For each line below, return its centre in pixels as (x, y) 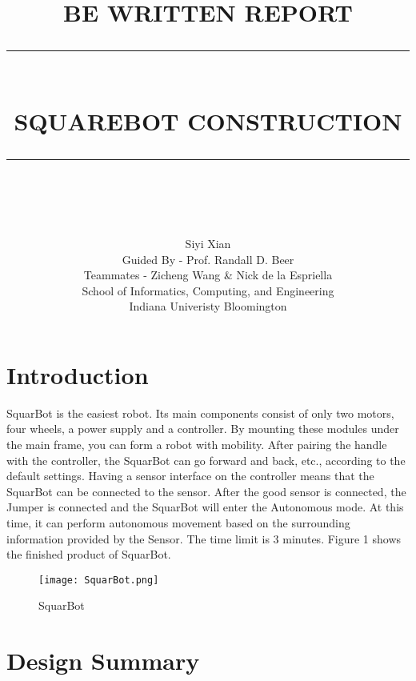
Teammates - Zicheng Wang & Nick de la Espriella (208, 275)
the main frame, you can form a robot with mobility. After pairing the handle (197, 445)
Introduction (78, 374)
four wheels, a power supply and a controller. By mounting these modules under (203, 429)
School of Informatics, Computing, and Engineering (208, 290)
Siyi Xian (208, 243)
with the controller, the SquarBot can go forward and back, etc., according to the (206, 460)
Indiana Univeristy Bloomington (208, 306)
